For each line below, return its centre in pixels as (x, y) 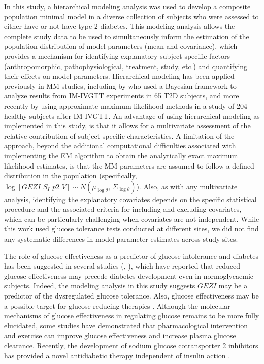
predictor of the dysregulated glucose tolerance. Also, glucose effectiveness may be (131, 296)
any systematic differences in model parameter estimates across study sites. (121, 239)
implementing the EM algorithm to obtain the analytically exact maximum (121, 155)
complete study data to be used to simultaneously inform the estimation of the (127, 36)
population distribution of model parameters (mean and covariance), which (121, 46)
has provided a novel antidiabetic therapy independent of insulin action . (117, 355)
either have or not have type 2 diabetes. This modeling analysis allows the (120, 26)
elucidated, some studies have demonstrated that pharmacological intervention (126, 325)
